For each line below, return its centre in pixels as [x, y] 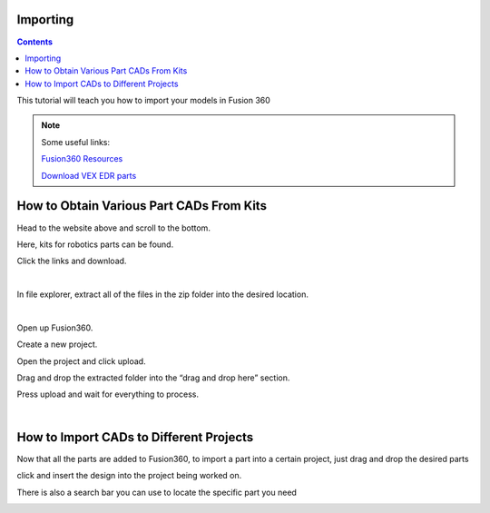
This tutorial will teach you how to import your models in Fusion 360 [144, 101]
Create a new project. [57, 344]
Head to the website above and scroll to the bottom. [113, 228]
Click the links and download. [72, 261]
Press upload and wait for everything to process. [108, 394]
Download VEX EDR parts [89, 175]
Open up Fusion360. [55, 328]
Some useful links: [76, 142]
